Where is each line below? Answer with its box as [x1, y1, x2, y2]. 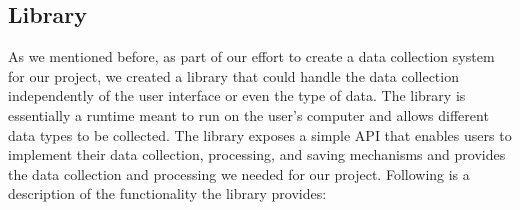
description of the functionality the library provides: [8, 183, 327, 204]
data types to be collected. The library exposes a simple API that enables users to [8, 124, 512, 145]
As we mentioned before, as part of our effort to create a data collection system [8, 46, 495, 67]
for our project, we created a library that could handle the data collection [8, 65, 459, 86]
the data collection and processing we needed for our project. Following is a [8, 163, 470, 184]
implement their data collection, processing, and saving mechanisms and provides [8, 144, 506, 165]
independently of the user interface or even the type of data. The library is [8, 85, 466, 106]
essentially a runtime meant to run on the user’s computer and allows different [8, 104, 489, 125]
